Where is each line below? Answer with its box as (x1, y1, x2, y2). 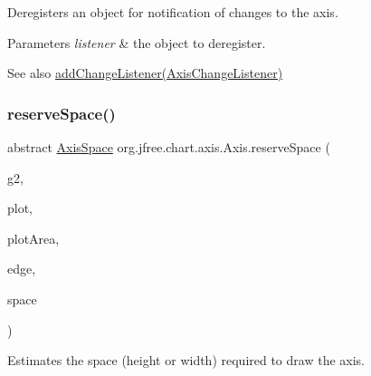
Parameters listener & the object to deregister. (7, 33, 266, 52)
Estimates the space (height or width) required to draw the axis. (7, 351, 365, 370)
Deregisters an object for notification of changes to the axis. (7, 3, 338, 21)
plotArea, (7, 228, 60, 247)
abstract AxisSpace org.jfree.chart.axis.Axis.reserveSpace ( (7, 138, 330, 156)
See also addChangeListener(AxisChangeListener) (7, 63, 283, 82)
